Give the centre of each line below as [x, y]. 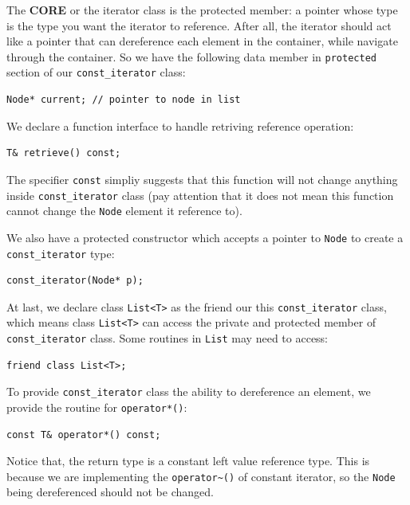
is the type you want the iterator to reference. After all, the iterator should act [199, 25]
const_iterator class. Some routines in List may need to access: [168, 338]
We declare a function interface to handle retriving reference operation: [180, 125]
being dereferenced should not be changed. [110, 492]
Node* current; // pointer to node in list [124, 100]
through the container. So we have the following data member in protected [191, 56]
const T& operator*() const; [84, 435]
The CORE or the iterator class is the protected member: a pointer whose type [202, 10]
